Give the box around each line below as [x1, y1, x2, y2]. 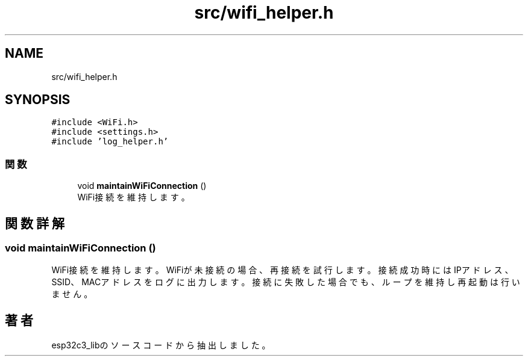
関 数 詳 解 [5, 215, 64, 231]
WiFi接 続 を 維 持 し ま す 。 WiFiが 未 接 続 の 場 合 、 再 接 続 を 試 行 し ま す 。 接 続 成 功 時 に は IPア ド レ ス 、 [51, 265, 514, 276]
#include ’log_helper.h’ [51, 137, 169, 147]
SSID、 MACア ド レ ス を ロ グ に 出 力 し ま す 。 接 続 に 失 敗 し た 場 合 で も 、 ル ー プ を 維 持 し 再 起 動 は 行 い [51, 277, 520, 288]
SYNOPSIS [5, 92, 71, 108]
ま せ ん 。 [51, 289, 93, 300]
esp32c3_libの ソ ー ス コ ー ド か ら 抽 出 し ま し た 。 [51, 340, 271, 351]
